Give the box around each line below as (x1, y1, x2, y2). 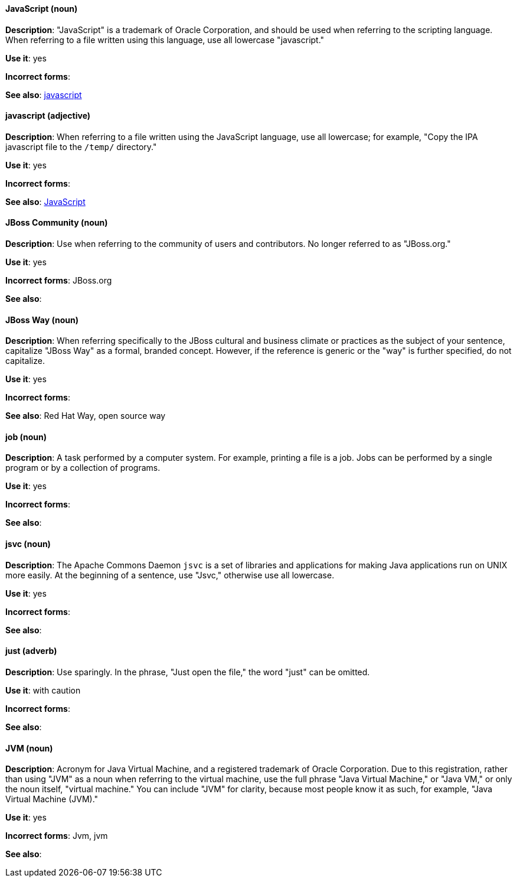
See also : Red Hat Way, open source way (5, 411, 166, 421)
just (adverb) (5, 646, 57, 656)
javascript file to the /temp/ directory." (5, 141, 157, 152)
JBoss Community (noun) (5, 217, 108, 228)
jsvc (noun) (5, 539, 51, 549)
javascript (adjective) (5, 110, 91, 121)
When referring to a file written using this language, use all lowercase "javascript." (5, 34, 325, 45)
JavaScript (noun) (5, 4, 78, 14)
